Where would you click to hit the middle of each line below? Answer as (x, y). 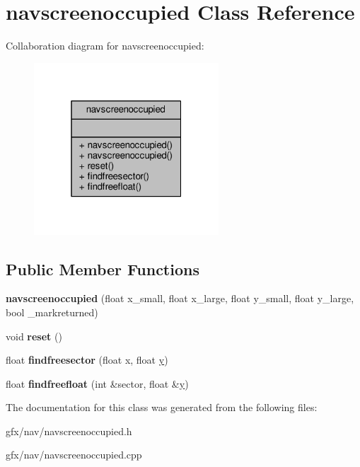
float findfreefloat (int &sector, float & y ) (97, 383)
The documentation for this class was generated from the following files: (162, 407)
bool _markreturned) (52, 312)
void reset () (34, 336)
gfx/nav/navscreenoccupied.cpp (74, 455)
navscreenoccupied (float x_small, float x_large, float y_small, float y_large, (180, 298)
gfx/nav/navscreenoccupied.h (69, 431)
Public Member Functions (103, 269)
